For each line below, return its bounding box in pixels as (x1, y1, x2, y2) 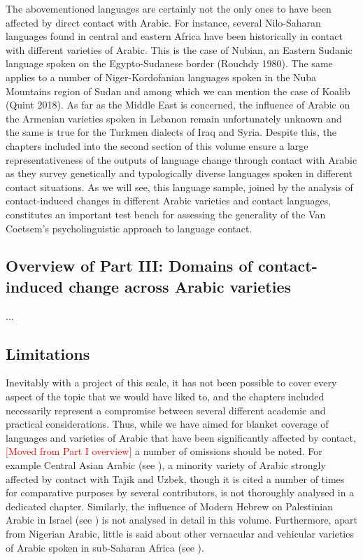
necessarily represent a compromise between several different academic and (6, 402, 326, 417)
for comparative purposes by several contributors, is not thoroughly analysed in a (6, 485, 355, 500)
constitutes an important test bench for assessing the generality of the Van (6, 206, 326, 221)
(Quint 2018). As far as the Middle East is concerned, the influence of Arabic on (6, 97, 350, 112)
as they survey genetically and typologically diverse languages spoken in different (6, 166, 353, 181)
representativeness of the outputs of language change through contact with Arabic (6, 152, 357, 167)
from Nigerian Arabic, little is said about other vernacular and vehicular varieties (6, 526, 354, 541)
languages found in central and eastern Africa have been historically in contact (6, 29, 343, 43)
